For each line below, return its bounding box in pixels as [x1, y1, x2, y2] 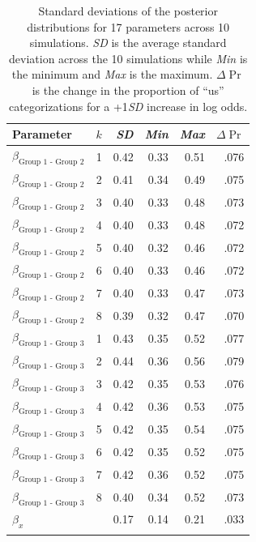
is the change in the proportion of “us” [32, 81, 224, 98]
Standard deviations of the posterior [38, 2, 218, 19]
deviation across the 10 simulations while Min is [9, 49, 248, 66]
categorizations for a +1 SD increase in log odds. [9, 97, 248, 114]
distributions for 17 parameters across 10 [27, 18, 230, 35]
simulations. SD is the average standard [29, 34, 227, 51]
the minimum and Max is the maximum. [11, 66, 213, 83]
